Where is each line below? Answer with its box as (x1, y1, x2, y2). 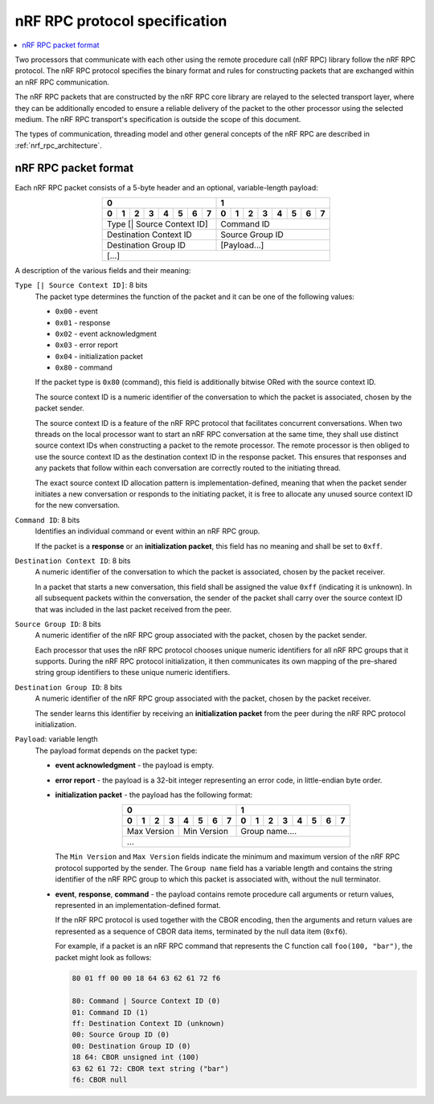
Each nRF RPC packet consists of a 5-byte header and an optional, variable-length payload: (14, 182, 318, 192)
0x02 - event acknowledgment (55, 329, 157, 338)
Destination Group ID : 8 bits (14, 682, 122, 692)
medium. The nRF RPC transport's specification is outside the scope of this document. (14, 114, 301, 124)
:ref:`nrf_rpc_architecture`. (14, 141, 102, 150)
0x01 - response (55, 317, 111, 327)
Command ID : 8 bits (14, 515, 80, 525)
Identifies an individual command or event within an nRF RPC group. (35, 526, 260, 536)
